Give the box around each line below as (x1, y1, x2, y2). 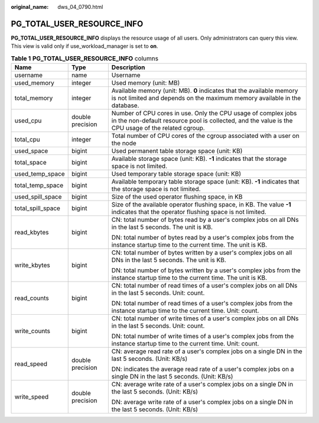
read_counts (14, 294, 50, 302)
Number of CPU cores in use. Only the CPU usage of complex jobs (111, 109, 297, 118)
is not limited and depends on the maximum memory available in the (111, 94, 301, 102)
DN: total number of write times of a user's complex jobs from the (111, 332, 294, 340)
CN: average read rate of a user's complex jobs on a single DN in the (111, 347, 302, 356)
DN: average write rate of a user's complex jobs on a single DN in (111, 398, 294, 406)
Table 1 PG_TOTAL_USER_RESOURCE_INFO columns (11, 54, 159, 62)
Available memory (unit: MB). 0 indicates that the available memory (111, 86, 298, 95)
